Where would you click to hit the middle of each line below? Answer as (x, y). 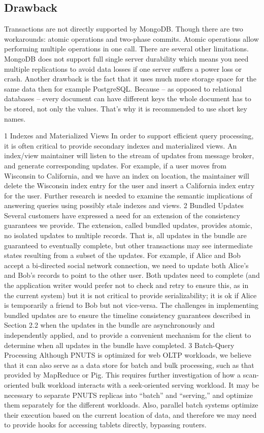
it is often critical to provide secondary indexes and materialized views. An (121, 145)
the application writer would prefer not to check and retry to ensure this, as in (126, 285)
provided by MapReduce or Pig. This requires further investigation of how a (123, 375)
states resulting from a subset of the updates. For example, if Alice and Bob (122, 255)
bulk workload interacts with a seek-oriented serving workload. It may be (145, 384)
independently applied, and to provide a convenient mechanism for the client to (128, 335)
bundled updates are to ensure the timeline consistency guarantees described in (127, 315)
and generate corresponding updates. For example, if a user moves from (115, 165)
